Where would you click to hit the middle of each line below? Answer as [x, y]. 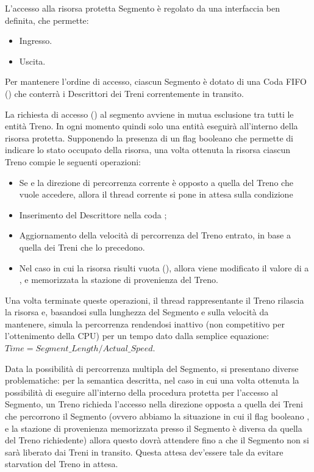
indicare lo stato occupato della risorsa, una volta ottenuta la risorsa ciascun [148, 150]
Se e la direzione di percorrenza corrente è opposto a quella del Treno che [156, 182]
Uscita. [32, 61]
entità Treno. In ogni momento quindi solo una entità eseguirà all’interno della [152, 126]
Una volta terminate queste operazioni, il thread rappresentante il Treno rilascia [155, 300]
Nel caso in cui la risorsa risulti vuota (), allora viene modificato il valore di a [164, 267]
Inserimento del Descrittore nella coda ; [93, 214]
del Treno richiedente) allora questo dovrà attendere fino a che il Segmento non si [157, 440]
